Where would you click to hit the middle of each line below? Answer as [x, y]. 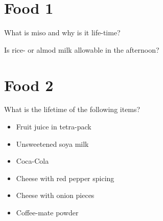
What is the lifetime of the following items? [72, 109]
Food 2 [29, 85]
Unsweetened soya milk [52, 143]
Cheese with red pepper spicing [65, 178]
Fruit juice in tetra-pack [54, 127]
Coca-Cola [32, 161]
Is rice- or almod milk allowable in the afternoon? [82, 49]
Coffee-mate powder [47, 212]
